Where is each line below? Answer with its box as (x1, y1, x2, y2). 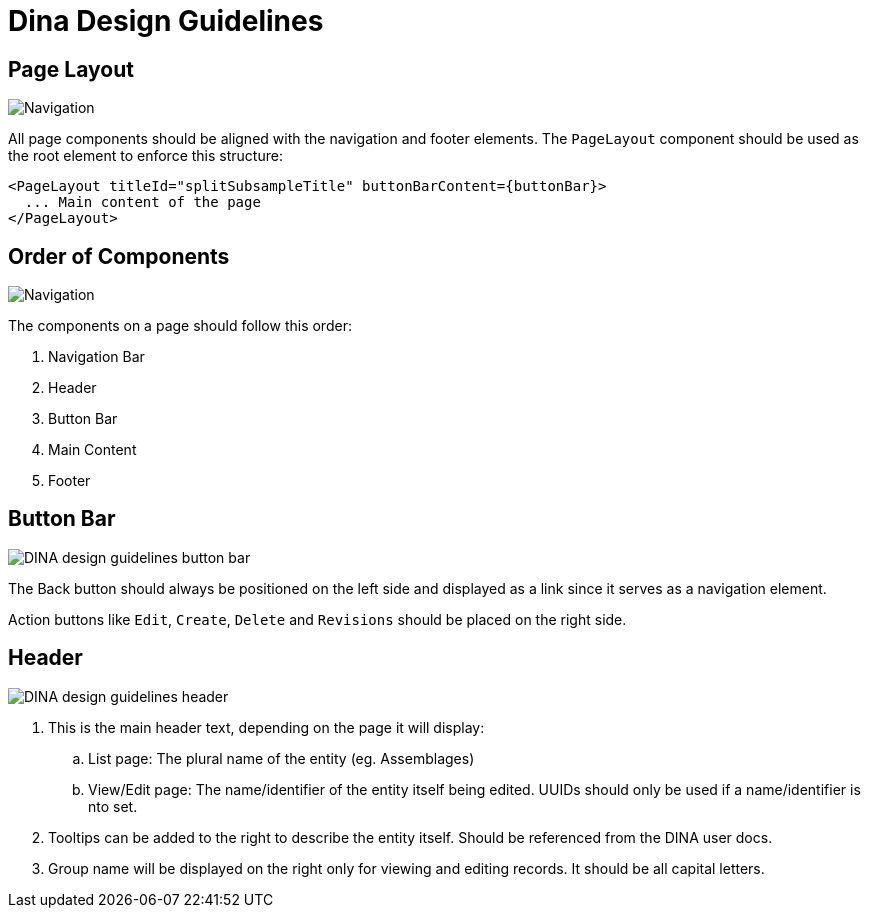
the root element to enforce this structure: (8, 147, 283, 165)
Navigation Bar (48, 348, 145, 366)
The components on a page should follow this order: (8, 317, 352, 335)
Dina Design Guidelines (8, 4, 324, 38)
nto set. (88, 797, 138, 815)
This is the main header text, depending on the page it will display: (48, 718, 485, 736)
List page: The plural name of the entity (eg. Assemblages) (88, 749, 475, 767)
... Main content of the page (24, 194, 261, 211)
